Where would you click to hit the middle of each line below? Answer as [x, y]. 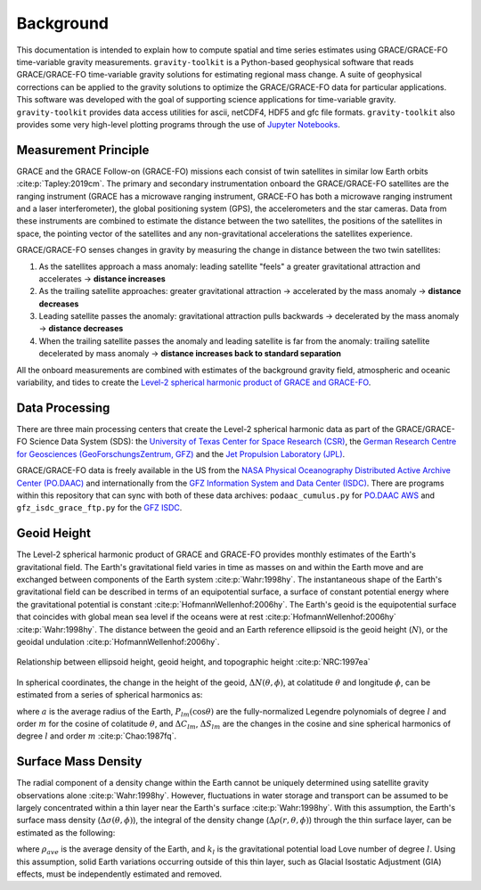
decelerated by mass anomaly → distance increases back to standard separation [190, 354]
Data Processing [63, 408]
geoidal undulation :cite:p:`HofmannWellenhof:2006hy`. [118, 641]
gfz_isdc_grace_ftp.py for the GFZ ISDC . [99, 508]
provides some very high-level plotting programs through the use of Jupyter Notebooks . [178, 124]
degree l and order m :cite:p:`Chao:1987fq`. [97, 736]
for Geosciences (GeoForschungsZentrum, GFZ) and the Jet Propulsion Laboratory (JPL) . [181, 453]
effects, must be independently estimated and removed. [119, 874]
